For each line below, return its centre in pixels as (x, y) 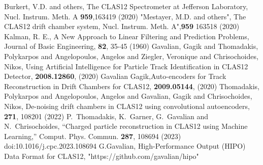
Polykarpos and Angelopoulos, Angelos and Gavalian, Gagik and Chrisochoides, (128, 96)
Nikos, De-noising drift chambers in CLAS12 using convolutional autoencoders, (127, 106)
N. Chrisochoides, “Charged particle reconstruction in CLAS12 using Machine (126, 126)
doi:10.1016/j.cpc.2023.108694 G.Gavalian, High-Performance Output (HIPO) (125, 146)
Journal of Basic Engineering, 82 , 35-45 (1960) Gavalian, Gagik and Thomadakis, (131, 46)
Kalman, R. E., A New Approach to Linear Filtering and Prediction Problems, (127, 36)
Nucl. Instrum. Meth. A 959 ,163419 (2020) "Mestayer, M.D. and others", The (125, 16)
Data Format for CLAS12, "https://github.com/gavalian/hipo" (102, 156)
